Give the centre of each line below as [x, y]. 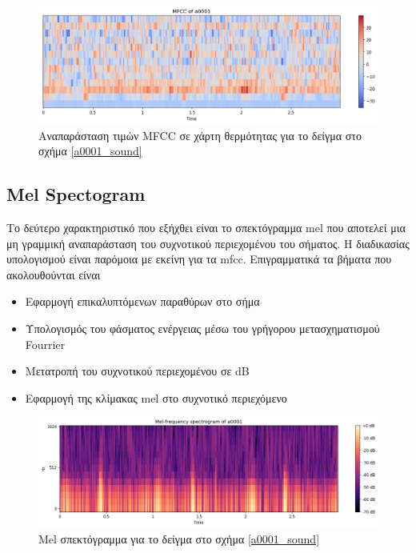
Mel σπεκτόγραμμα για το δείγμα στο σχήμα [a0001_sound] [179, 538]
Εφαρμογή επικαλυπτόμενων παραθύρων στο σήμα [142, 301]
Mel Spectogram [76, 194]
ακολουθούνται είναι [54, 274]
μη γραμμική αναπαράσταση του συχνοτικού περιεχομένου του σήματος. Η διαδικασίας [208, 243]
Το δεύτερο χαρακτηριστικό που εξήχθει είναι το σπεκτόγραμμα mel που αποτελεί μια [206, 227]
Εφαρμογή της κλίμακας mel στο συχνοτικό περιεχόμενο [156, 397]
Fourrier [45, 344]
